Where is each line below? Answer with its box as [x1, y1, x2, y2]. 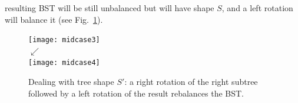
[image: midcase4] [28, 59, 100, 67]
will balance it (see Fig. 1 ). [5, 13, 103, 25]
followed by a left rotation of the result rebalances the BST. [28, 87, 244, 99]
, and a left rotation [221, 2, 293, 13]
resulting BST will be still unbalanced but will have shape [5, 2, 214, 13]
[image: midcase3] [28, 36, 100, 44]
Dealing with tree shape [28, 75, 114, 88]
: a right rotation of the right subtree [124, 75, 258, 88]
